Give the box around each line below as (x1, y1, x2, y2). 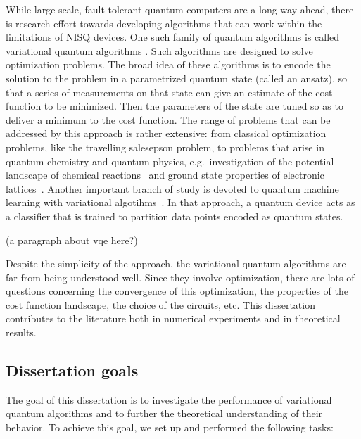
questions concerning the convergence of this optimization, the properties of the (6, 284, 348, 298)
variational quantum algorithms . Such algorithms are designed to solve (6, 43, 313, 58)
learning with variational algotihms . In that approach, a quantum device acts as (6, 195, 355, 210)
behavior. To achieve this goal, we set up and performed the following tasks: (6, 420, 334, 435)
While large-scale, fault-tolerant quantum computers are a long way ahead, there (6, 2, 354, 16)
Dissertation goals (6, 360, 139, 381)
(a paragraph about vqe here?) (6, 232, 138, 247)
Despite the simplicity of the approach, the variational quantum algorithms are (6, 256, 346, 271)
